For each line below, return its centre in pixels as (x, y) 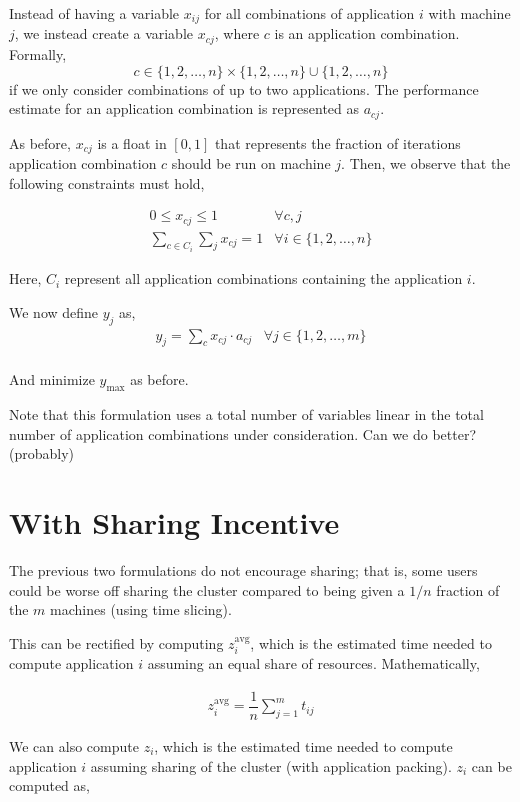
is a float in (132, 142)
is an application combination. (367, 33)
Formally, (38, 53)
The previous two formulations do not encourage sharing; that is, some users (243, 570)
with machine (469, 13)
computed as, (49, 785)
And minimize (52, 379)
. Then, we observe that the (426, 163)
